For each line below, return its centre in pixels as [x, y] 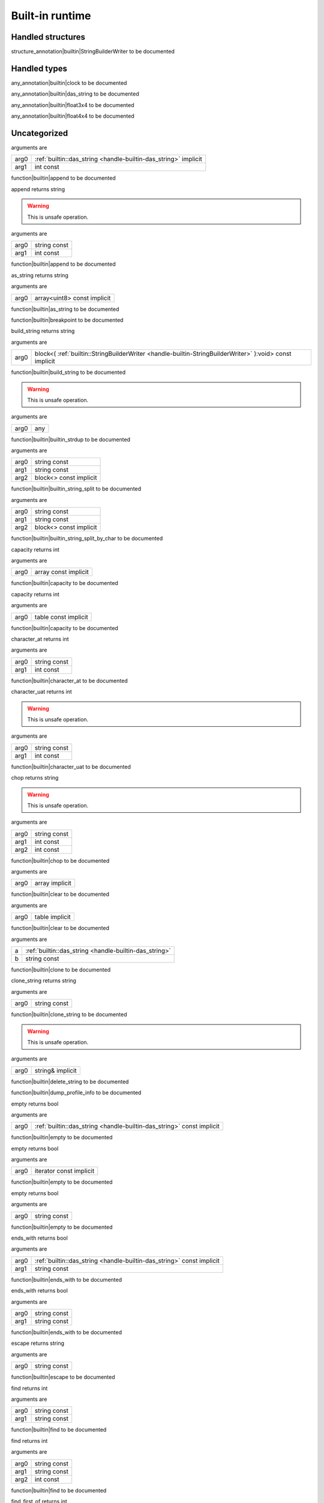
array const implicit [62, 572]
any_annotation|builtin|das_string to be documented [75, 94]
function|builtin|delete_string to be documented [70, 1082]
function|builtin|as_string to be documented [65, 309]
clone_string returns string [43, 981]
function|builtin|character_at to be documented [70, 681]
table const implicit [61, 617]
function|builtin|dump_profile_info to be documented [76, 1093]
